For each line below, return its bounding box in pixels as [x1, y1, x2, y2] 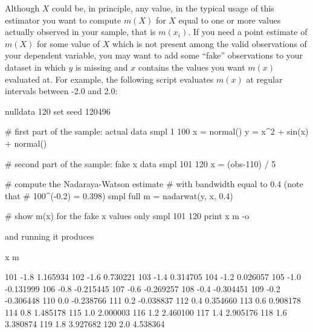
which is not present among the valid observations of [112, 37, 307, 49]
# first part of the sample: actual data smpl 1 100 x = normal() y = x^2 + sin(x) [5, 125, 309, 138]
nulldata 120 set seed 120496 [5, 104, 111, 117]
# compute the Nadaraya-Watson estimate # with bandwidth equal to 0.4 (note [5, 177, 303, 190]
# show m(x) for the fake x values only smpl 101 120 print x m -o [5, 209, 250, 222]
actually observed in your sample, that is [5, 25, 156, 38]
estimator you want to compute [5, 13, 121, 26]
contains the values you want [138, 60, 245, 73]
